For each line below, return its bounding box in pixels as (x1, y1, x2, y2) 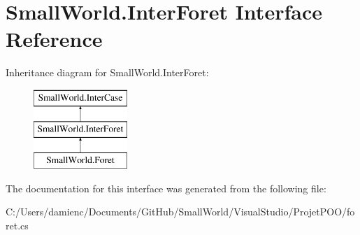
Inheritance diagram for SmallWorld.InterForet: (6, 65, 209, 80)
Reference (6, 24, 103, 53)
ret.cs (6, 218, 29, 233)
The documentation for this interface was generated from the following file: (6, 180, 326, 195)
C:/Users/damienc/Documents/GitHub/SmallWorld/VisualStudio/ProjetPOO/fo (6, 204, 355, 219)
